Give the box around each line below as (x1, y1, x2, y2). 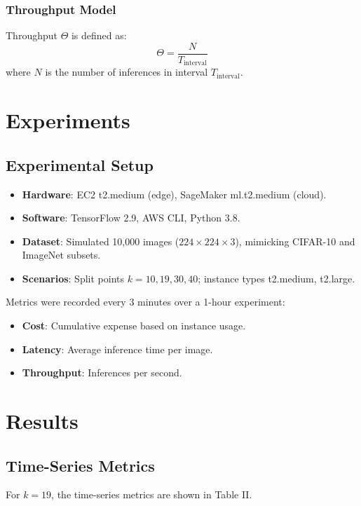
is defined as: (71, 28, 127, 43)
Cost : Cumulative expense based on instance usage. (22, 318, 246, 333)
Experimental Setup (6, 153, 154, 175)
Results (6, 406, 79, 435)
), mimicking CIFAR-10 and (235, 233, 355, 248)
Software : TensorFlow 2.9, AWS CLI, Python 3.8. (22, 210, 240, 225)
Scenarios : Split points (22, 271, 124, 285)
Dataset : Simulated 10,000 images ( (22, 233, 179, 248)
